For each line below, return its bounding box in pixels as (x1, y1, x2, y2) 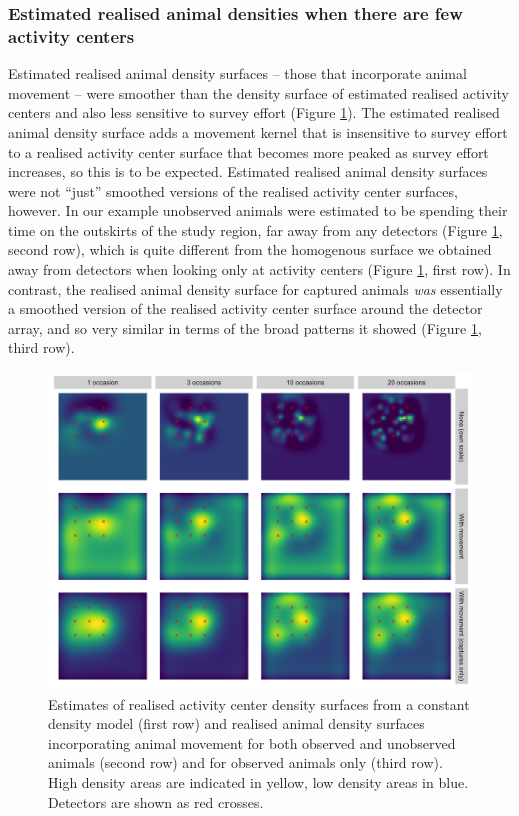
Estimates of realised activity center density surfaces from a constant (48, 693, 470, 714)
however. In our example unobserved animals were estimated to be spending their (8, 200, 508, 221)
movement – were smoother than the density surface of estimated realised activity (8, 82, 509, 103)
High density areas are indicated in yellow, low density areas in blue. (48, 772, 469, 793)
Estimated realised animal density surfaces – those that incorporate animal (8, 63, 467, 84)
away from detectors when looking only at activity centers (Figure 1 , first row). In (8, 259, 511, 280)
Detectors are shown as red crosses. (48, 791, 264, 812)
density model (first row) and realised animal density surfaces (48, 713, 425, 734)
